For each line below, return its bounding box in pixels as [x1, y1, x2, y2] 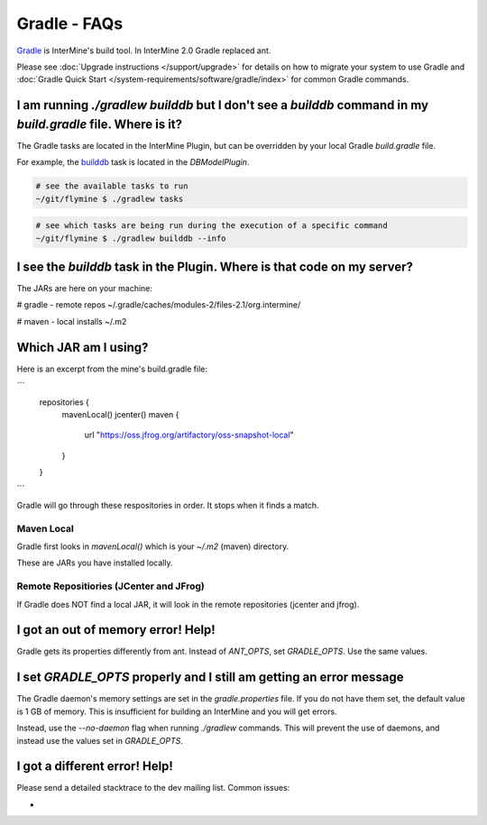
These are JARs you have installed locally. [16, 557, 173, 568]
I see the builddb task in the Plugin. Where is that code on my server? [16, 259, 414, 274]
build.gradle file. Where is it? [16, 116, 183, 132]
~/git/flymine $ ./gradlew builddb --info [35, 233, 226, 243]
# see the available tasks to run [35, 181, 188, 191]
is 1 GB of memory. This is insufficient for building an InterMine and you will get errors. [16, 706, 337, 717]
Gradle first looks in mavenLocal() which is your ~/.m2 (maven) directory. [16, 541, 289, 552]
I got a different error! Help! [16, 758, 173, 775]
